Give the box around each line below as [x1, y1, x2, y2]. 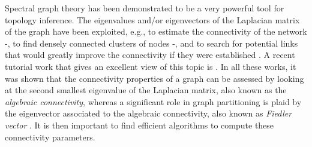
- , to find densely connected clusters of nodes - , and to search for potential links [5, 36, 298, 49]
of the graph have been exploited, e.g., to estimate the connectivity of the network [5, 25, 307, 38]
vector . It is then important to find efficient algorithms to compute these [5, 118, 274, 131]
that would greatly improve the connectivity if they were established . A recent [5, 48, 295, 61]
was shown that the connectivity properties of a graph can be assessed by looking [5, 72, 304, 84]
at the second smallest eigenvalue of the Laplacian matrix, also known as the [5, 84, 287, 96]
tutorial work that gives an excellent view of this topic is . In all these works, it [5, 60, 296, 72]
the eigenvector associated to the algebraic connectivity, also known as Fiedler [5, 107, 292, 120]
